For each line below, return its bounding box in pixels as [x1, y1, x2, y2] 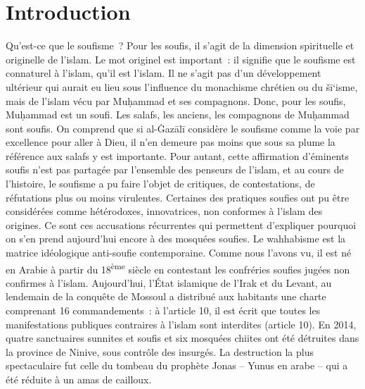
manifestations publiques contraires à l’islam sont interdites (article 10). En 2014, [6, 316, 357, 331]
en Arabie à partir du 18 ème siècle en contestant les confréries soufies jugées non [6, 259, 350, 276]
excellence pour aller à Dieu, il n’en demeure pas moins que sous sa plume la [6, 135, 335, 149]
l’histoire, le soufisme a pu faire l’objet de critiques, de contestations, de [6, 176, 315, 191]
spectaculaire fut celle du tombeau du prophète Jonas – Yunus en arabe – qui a [6, 358, 348, 373]
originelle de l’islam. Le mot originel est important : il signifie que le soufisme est [6, 51, 356, 66]
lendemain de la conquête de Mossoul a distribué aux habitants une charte [6, 289, 326, 304]
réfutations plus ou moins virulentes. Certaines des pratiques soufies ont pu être [6, 190, 350, 204]
